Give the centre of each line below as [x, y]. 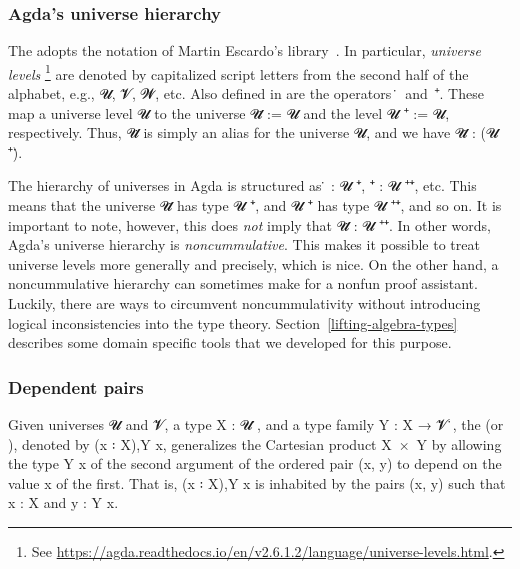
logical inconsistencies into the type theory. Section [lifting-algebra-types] [233, 322]
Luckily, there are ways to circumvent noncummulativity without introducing [244, 303]
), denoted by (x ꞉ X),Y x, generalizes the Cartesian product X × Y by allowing [255, 443]
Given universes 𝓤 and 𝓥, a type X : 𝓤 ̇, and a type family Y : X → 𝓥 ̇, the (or [256, 424]
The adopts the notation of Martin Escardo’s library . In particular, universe [244, 50]
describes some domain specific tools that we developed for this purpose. [230, 342]
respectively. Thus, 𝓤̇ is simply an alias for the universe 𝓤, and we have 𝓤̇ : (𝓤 [253, 132]
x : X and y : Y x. [63, 502]
